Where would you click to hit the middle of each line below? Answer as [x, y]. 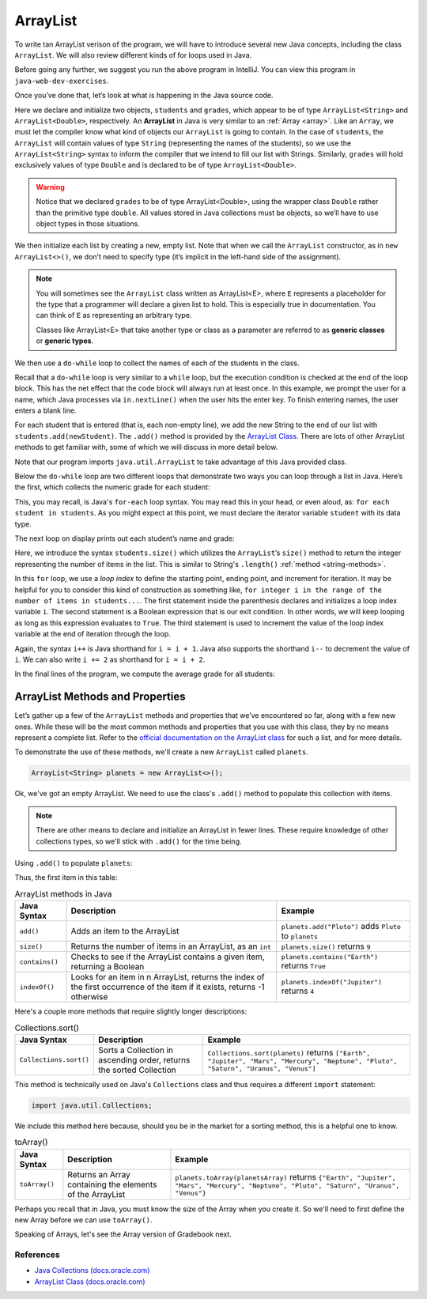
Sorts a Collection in [136, 1050]
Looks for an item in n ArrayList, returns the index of [168, 977]
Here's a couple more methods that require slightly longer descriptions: [131, 1011]
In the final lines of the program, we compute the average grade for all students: [145, 674]
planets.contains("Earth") [330, 957]
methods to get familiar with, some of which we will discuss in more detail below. [146, 447]
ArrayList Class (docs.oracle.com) [90, 1282]
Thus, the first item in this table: [66, 878]
